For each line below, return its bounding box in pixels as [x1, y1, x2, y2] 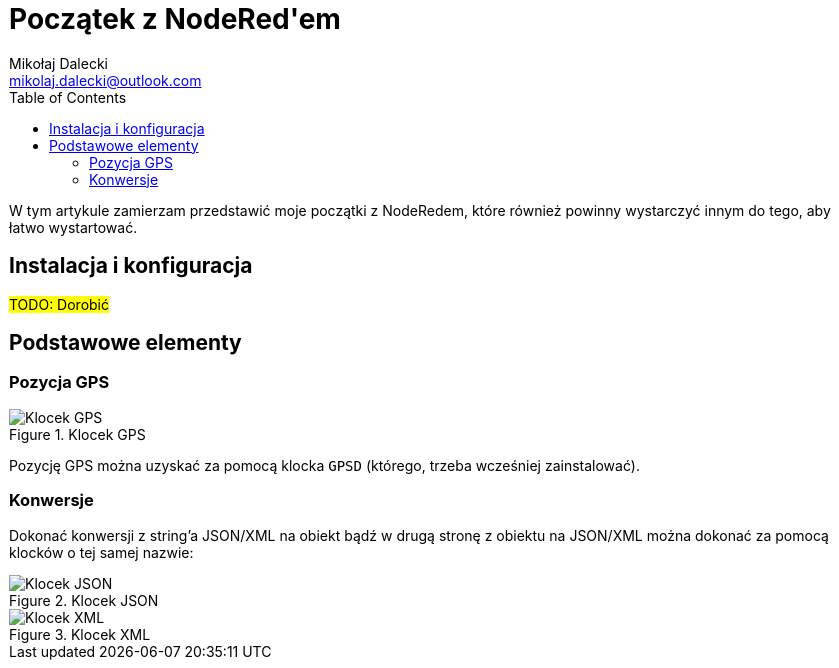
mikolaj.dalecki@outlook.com [9, 71, 202, 89]
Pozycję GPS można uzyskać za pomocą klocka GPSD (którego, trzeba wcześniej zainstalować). [9, 456, 640, 474]
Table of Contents [9, 88, 127, 106]
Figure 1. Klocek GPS [9, 425, 146, 443]
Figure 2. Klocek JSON [9, 591, 159, 609]
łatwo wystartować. [9, 218, 138, 236]
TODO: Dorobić [9, 295, 109, 313]
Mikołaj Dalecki [9, 54, 108, 72]
